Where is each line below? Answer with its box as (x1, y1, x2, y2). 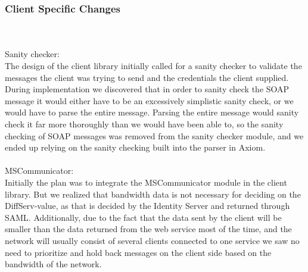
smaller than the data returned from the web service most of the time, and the (5, 223, 292, 235)
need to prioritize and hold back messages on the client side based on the (5, 246, 272, 258)
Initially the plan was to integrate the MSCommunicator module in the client (5, 176, 287, 188)
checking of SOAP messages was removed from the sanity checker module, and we (5, 129, 304, 142)
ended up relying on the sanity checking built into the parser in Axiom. (5, 141, 266, 154)
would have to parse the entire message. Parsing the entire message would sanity (5, 106, 299, 118)
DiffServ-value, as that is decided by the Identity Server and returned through (5, 199, 290, 212)
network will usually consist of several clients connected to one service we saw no (5, 234, 300, 246)
